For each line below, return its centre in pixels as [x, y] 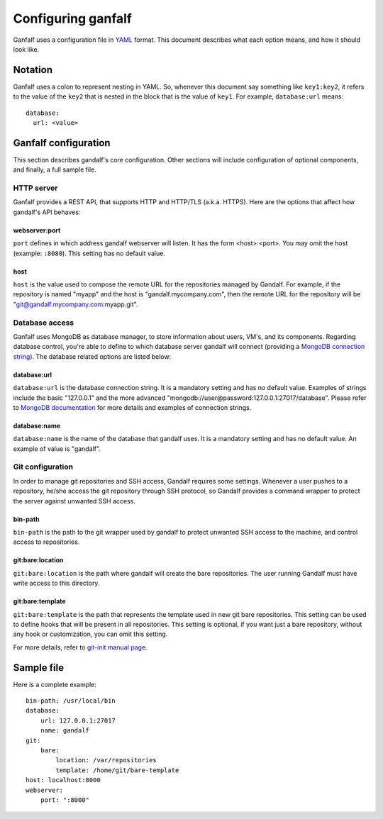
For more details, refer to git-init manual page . [81, 647]
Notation [33, 70]
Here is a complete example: [55, 684]
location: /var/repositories [106, 760]
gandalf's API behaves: [47, 212]
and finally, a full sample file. [55, 169]
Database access [44, 323]
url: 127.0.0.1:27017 [78, 720]
